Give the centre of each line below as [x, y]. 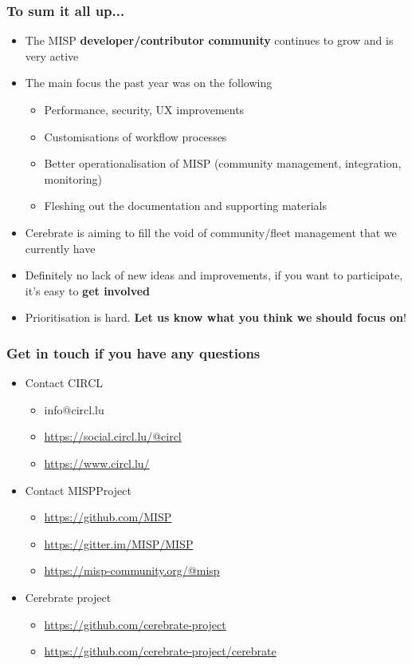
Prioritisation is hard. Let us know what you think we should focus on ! [216, 317]
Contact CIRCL [64, 383]
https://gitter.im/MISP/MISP [119, 543]
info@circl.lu [74, 409]
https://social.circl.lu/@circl [113, 436]
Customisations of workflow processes [135, 136]
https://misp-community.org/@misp [132, 570]
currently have [60, 248]
